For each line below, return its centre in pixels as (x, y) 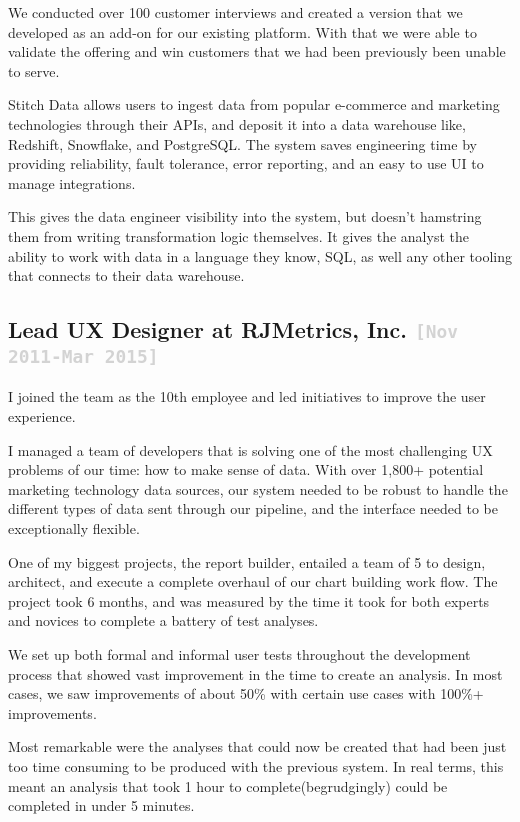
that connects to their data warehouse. (126, 275)
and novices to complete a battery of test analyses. (163, 620)
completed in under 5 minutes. (101, 805)
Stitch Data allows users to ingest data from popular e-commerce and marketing (254, 104)
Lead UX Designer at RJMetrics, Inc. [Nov (233, 329)
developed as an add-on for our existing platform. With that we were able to (242, 31)
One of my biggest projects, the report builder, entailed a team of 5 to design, (247, 561)
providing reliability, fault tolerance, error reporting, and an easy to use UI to (246, 163)
